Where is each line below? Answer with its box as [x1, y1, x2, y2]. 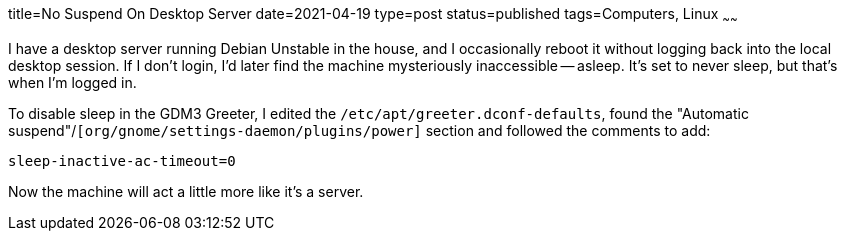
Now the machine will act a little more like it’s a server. [8, 182, 364, 200]
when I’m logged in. [8, 73, 137, 91]
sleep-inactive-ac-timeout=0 [8, 152, 236, 169]
